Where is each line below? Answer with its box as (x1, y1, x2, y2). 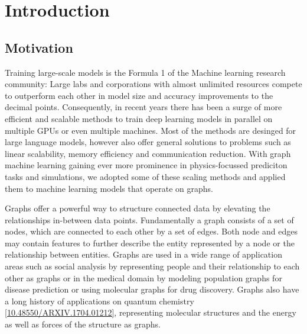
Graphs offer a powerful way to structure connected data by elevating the (5, 202, 270, 214)
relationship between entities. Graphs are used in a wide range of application (5, 248, 282, 261)
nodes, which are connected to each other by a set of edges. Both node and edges (5, 225, 298, 237)
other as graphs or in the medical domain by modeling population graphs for (5, 271, 282, 284)
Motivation (5, 38, 73, 56)
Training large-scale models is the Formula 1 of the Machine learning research (5, 66, 286, 78)
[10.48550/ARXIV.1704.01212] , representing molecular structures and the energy (5, 306, 296, 319)
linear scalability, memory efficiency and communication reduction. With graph (5, 147, 291, 159)
